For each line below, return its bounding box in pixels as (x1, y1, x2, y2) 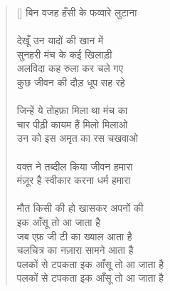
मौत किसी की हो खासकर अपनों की (16, 200, 144, 215)
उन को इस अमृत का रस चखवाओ (16, 131, 139, 145)
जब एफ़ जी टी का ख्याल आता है (16, 228, 132, 243)
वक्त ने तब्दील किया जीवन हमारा (16, 158, 133, 173)
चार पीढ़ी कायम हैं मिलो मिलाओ (16, 116, 128, 131)
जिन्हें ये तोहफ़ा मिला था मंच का (16, 103, 128, 118)
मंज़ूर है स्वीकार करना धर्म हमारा (16, 173, 131, 188)
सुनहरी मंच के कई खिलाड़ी (16, 46, 112, 61)
